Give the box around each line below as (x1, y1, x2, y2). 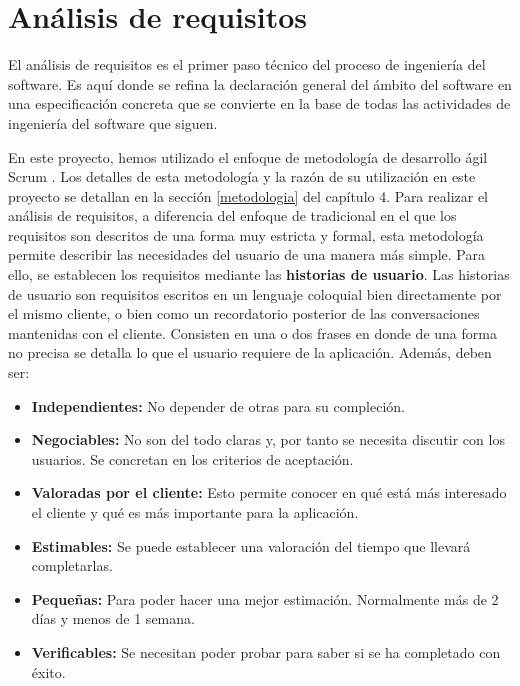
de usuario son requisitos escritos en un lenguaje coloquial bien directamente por (8, 283, 502, 304)
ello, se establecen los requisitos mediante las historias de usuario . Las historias (8, 264, 510, 285)
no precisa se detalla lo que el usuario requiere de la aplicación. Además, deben (8, 342, 492, 363)
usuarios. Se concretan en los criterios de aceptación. (31, 448, 354, 469)
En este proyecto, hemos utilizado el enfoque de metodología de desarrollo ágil (8, 146, 488, 167)
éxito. (31, 661, 66, 682)
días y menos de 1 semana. (31, 608, 195, 629)
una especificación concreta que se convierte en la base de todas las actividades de (8, 93, 511, 114)
